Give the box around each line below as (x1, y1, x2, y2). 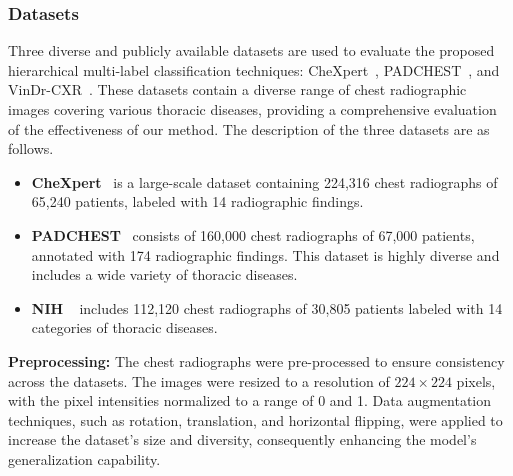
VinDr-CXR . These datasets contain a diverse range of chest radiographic (8, 79, 467, 100)
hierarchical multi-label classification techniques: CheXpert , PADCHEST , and (8, 59, 500, 80)
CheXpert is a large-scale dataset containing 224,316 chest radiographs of (31, 171, 498, 192)
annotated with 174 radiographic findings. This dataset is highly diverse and (31, 244, 500, 265)
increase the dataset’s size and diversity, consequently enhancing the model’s (8, 429, 477, 450)
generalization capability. (8, 448, 161, 469)
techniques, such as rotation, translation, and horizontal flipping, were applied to (8, 409, 503, 430)
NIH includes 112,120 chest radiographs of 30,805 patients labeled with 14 (31, 297, 503, 318)
